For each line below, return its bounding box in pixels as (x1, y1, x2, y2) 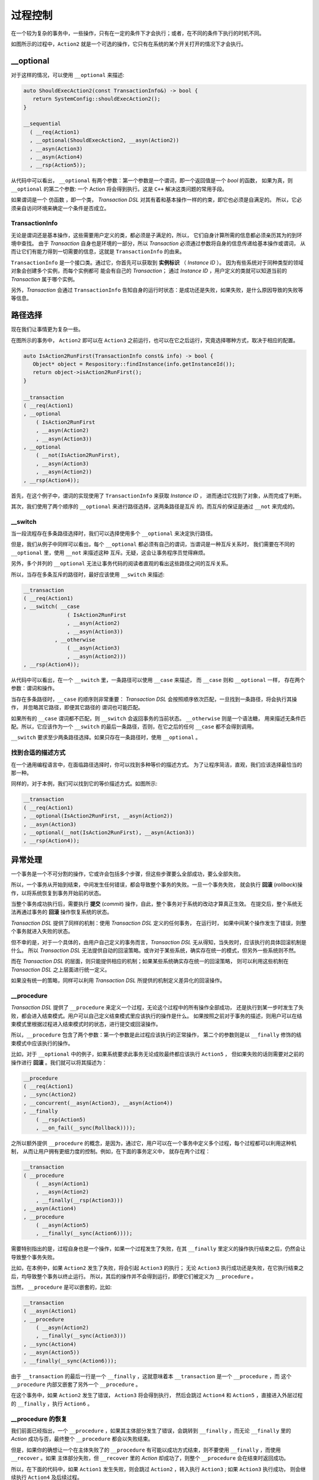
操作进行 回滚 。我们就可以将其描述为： (11, 1058, 108, 1066)
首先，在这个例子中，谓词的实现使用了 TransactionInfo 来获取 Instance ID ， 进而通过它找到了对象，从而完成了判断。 (11, 492, 305, 499)
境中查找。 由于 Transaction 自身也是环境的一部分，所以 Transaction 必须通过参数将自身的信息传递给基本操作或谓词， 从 (11, 240, 306, 247)
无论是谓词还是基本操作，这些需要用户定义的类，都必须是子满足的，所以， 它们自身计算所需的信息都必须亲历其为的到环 (11, 231, 302, 239)
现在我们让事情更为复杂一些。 (11, 326, 84, 333)
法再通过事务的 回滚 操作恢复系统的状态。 (11, 909, 112, 916)
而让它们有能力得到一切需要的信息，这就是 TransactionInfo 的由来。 (11, 248, 185, 255)
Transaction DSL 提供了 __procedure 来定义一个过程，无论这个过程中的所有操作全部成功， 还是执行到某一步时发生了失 (11, 1004, 304, 1011)
